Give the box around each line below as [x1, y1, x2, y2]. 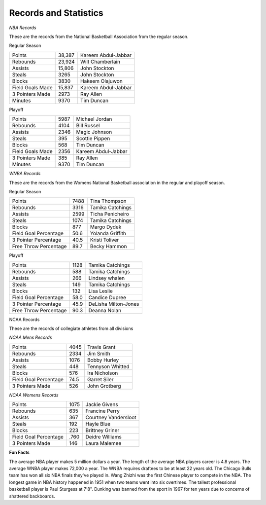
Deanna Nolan [88, 307, 122, 314]
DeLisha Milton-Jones [88, 300, 139, 307]
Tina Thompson [90, 198, 127, 205]
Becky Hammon [90, 243, 127, 250]
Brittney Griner [85, 427, 120, 434]
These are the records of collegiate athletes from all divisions [9, 325, 133, 331]
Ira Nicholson [87, 369, 118, 376]
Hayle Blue [85, 421, 111, 428]
